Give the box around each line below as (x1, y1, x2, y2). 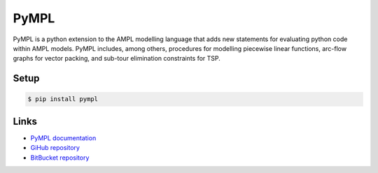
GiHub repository (30, 144, 80, 152)
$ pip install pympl (27, 95, 98, 103)
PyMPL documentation (30, 133, 97, 142)
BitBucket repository (30, 153, 90, 162)
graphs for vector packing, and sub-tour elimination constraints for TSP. (13, 54, 220, 63)
